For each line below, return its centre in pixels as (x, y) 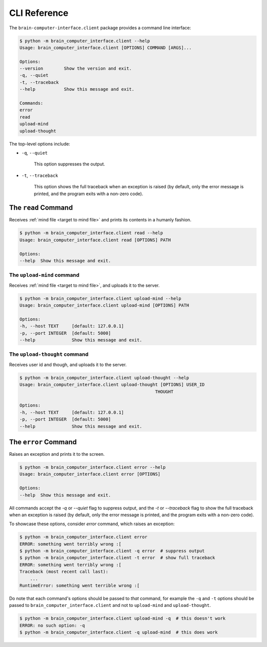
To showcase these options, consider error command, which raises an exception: (92, 524)
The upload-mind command (44, 275)
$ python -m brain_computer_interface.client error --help (92, 467)
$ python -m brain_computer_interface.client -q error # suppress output (112, 551)
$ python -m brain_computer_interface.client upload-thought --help (104, 377)
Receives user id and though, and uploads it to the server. (68, 365)
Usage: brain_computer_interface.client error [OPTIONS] (90, 474)
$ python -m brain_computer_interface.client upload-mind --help (100, 298)
